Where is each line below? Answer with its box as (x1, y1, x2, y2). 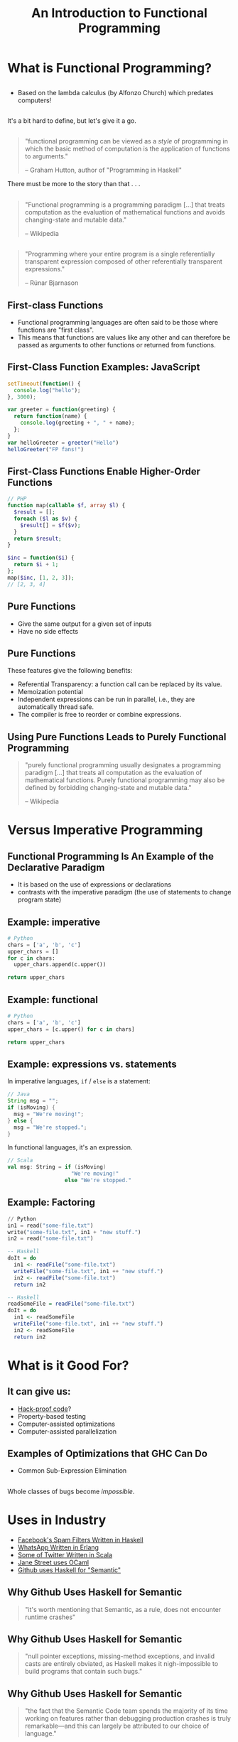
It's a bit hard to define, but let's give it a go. (7, 116, 136, 125)
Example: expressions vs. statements (7, 1058, 178, 1070)
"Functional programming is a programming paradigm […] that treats (24, 200, 225, 209)
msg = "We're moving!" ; (13, 1110, 84, 1118)
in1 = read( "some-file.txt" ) (7, 1222, 94, 1229)
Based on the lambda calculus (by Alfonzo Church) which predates (17, 88, 214, 97)
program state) (17, 895, 62, 904)
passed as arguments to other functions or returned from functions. (17, 340, 217, 349)
